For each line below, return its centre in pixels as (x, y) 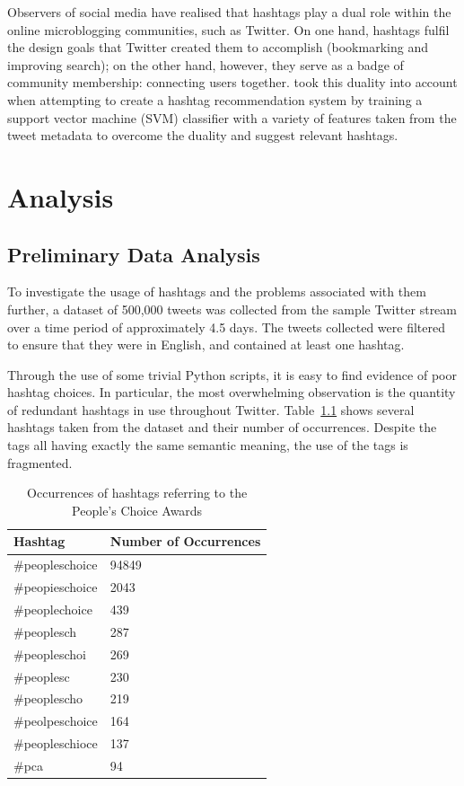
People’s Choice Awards (137, 510)
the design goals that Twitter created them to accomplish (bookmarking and (218, 47)
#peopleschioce (56, 743)
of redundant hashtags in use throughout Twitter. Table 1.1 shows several (211, 409)
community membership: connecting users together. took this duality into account (232, 82)
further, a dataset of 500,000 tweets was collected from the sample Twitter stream (232, 309)
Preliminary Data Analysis (134, 254)
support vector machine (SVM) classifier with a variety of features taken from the (232, 117)
